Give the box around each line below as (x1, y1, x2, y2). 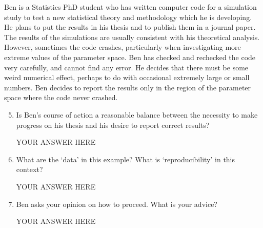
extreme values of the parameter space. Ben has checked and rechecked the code (4, 51, 256, 62)
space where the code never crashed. (4, 92, 118, 103)
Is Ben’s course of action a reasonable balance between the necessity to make (16, 109, 258, 120)
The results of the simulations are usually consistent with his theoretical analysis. (4, 31, 260, 42)
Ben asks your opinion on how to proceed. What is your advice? (16, 198, 217, 209)
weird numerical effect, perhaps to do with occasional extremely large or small (4, 72, 250, 83)
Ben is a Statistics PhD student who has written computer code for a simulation (4, 2, 257, 12)
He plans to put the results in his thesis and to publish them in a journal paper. (4, 22, 256, 32)
